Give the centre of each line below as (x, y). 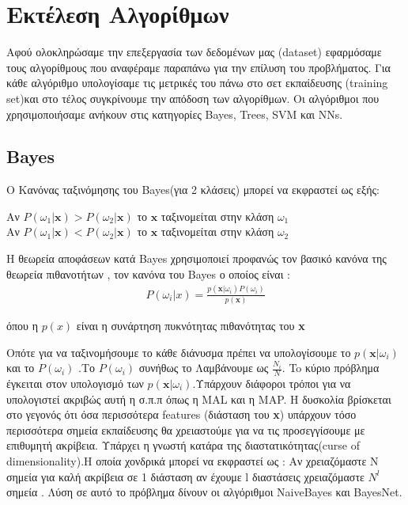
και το (21, 368)
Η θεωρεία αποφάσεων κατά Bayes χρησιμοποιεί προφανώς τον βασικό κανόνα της (196, 258)
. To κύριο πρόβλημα (331, 368)
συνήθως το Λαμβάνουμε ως (204, 368)
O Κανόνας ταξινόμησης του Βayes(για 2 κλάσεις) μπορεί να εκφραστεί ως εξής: (193, 190)
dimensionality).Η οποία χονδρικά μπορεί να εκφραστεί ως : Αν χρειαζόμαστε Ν (193, 460)
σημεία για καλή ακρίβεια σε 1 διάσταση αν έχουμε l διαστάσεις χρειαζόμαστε (185, 476)
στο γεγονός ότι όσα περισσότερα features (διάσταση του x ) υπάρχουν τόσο (181, 414)
